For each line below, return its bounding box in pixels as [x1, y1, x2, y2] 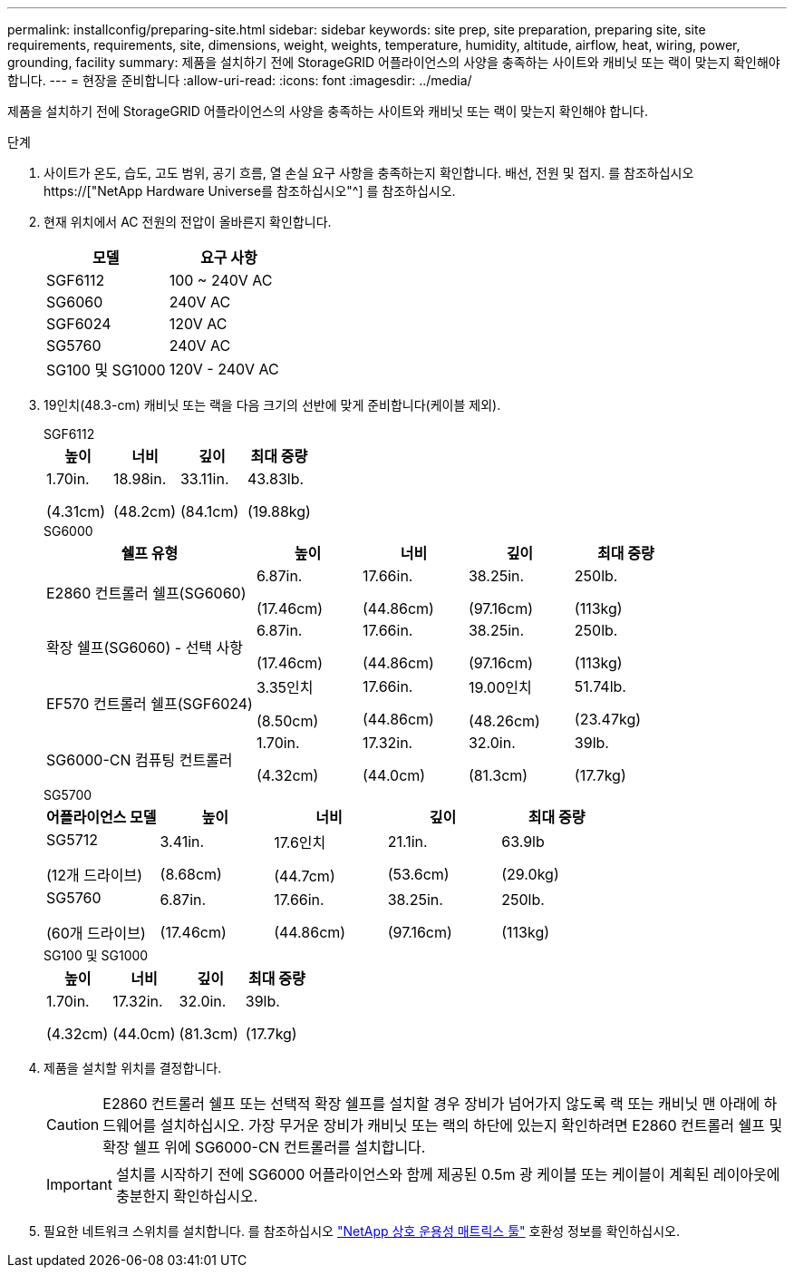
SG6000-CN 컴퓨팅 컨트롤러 [46, 751, 233, 769]
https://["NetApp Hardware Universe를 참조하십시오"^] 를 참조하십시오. [44, 183, 456, 199]
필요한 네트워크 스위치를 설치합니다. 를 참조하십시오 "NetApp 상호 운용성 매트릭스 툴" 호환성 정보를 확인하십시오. [44, 1223, 680, 1239]
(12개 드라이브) [46, 866, 143, 884]
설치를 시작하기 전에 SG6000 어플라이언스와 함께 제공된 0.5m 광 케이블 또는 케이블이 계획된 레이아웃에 [115, 1165, 780, 1183]
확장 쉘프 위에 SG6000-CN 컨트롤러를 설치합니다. [102, 1138, 426, 1156]
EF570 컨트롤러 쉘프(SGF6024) [46, 695, 253, 713]
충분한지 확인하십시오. [115, 1187, 258, 1205]
